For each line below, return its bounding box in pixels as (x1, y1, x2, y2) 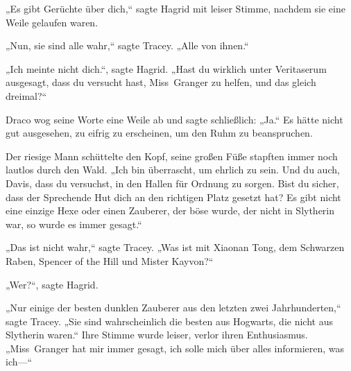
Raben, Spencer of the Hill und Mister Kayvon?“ (6, 253, 214, 268)
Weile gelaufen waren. (6, 15, 99, 29)
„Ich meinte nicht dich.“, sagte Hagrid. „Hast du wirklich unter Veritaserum (6, 61, 327, 76)
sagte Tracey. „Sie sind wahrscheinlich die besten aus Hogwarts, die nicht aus (6, 313, 333, 328)
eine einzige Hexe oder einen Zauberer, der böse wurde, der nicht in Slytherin (6, 203, 335, 218)
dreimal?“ (6, 88, 47, 103)
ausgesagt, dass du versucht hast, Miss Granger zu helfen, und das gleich (6, 75, 316, 89)
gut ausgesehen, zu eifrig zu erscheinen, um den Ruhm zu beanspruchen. (6, 126, 313, 140)
